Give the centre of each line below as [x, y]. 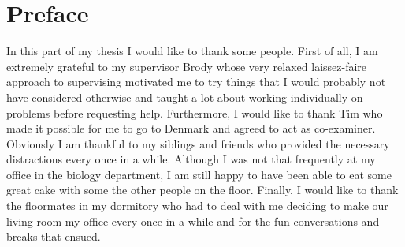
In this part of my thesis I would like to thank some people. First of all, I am [192, 51]
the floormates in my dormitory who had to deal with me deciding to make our [197, 206]
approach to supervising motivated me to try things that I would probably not [196, 82]
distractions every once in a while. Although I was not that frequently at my [191, 159]
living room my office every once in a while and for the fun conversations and [193, 221]
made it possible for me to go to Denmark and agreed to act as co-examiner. [191, 128]
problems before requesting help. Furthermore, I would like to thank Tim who [195, 112]
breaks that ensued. [54, 236]
